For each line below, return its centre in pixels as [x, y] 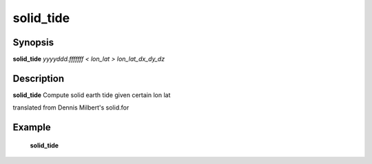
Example [32, 127]
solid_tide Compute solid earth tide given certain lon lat [92, 95]
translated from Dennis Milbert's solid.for [71, 107]
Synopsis [33, 42]
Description [39, 78]
